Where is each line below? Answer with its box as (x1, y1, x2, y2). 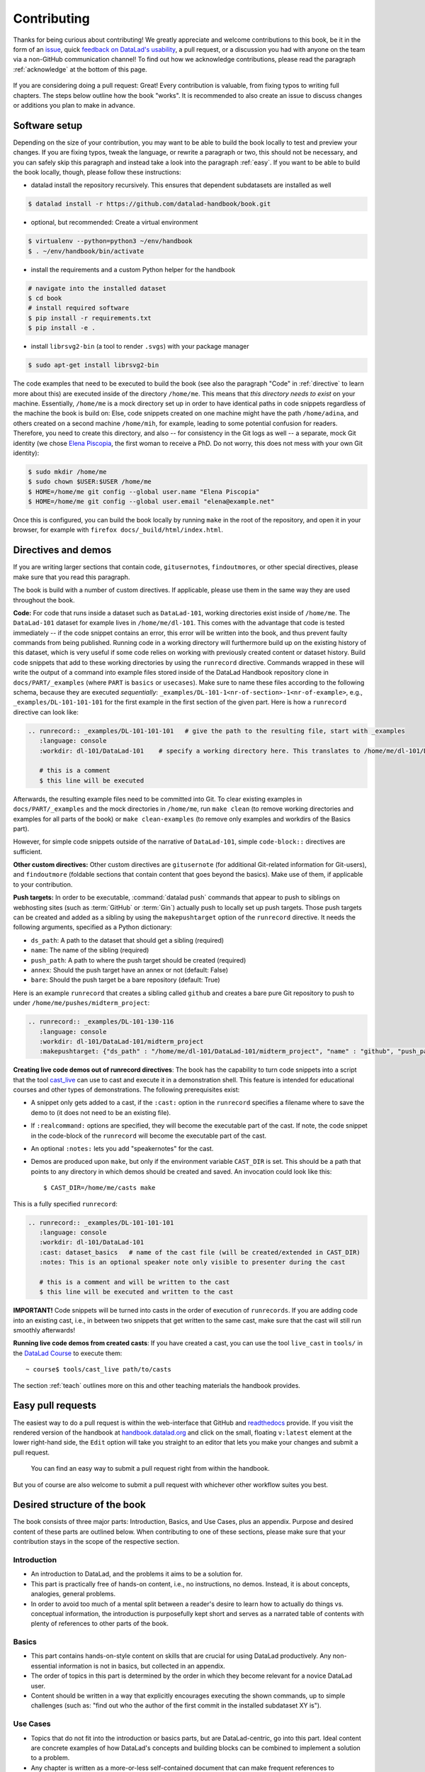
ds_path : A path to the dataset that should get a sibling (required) (30, 936, 225, 944)
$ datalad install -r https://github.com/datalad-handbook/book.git (28, 200, 271, 208)
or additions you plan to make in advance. (13, 101, 135, 109)
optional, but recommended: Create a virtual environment (30, 218, 198, 227)
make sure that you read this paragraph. (13, 573, 130, 581)
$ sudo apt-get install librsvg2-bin (28, 361, 159, 369)
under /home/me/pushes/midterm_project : (13, 999, 150, 1007)
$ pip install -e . (28, 324, 96, 332)
